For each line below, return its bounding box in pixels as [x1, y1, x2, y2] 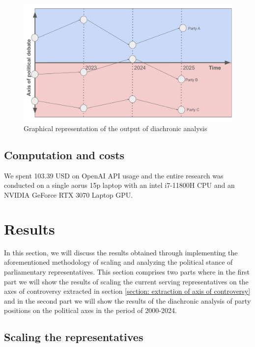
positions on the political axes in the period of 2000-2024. [4, 305, 177, 315]
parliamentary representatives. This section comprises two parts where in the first [4, 266, 250, 277]
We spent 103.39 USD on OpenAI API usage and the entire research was [4, 170, 224, 180]
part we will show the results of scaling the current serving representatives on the [4, 276, 249, 286]
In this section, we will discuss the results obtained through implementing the [4, 247, 238, 257]
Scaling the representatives [4, 329, 143, 345]
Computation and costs [4, 147, 125, 163]
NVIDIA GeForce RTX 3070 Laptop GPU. [4, 190, 133, 200]
